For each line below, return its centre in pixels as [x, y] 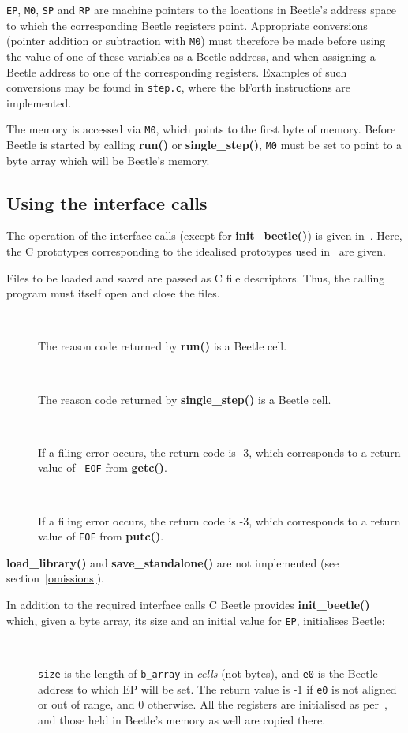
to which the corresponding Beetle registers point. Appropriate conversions [187, 25]
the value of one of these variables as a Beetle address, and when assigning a [191, 56]
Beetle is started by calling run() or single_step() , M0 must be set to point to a [204, 144]
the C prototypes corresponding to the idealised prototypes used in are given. [196, 251]
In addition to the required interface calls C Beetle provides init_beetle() [188, 605]
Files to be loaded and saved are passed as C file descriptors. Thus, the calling [196, 277]
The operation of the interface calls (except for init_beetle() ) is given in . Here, [204, 236]
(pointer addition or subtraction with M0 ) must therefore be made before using [196, 41]
